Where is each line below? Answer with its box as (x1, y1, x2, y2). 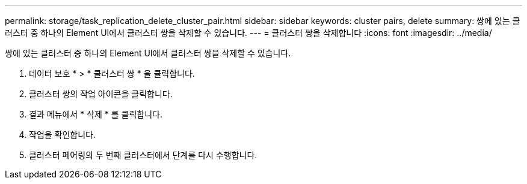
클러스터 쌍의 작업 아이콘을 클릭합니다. (29, 89, 173, 99)
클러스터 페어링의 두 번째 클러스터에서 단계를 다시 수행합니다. (29, 150, 257, 160)
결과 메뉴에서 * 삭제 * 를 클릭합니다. (29, 109, 163, 119)
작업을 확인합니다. (29, 129, 96, 140)
